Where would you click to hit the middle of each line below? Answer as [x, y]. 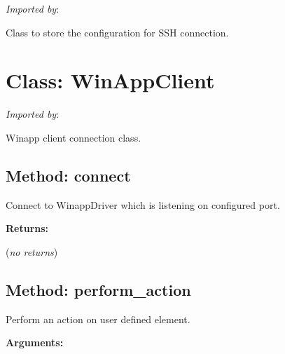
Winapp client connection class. [74, 137]
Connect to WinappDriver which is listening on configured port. [143, 204]
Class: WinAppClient [110, 80]
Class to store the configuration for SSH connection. [117, 32]
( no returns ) [32, 251]
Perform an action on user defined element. [98, 319]
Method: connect [68, 175]
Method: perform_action [98, 289]
